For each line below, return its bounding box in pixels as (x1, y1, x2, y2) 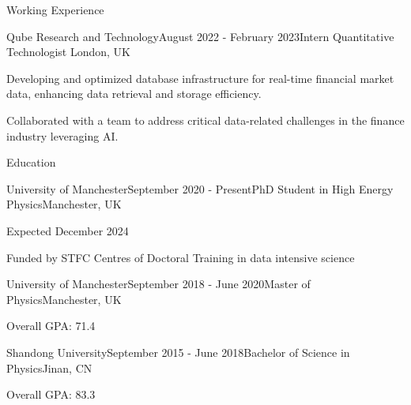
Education (6, 154, 56, 171)
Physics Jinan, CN (6, 359, 92, 376)
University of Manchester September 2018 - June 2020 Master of (6, 276, 311, 292)
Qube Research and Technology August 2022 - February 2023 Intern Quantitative (6, 28, 394, 44)
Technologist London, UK (6, 43, 131, 60)
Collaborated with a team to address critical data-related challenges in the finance (6, 111, 405, 128)
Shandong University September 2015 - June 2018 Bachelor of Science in (6, 343, 350, 360)
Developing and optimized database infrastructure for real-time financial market (6, 69, 394, 86)
